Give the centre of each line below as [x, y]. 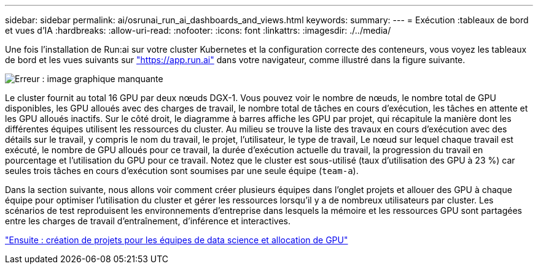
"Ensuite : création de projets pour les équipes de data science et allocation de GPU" [177, 240]
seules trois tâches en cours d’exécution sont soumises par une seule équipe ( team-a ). [182, 171]
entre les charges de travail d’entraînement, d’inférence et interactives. [148, 221]
